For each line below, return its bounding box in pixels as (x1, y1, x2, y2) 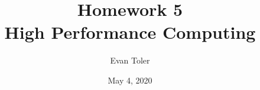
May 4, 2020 (108, 74, 152, 86)
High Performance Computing (4, 20, 256, 44)
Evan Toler (110, 54, 150, 66)
